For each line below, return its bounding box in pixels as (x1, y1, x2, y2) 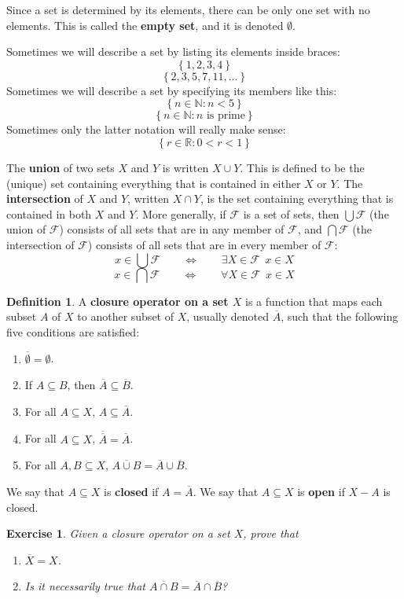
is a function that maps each (245, 292, 383, 309)
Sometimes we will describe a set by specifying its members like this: (6, 82, 337, 98)
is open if (297, 483, 345, 499)
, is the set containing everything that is (200, 190, 394, 207)
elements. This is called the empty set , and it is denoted (6, 17, 284, 33)
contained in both (6, 205, 92, 222)
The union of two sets (6, 159, 115, 175)
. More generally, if (135, 205, 226, 222)
